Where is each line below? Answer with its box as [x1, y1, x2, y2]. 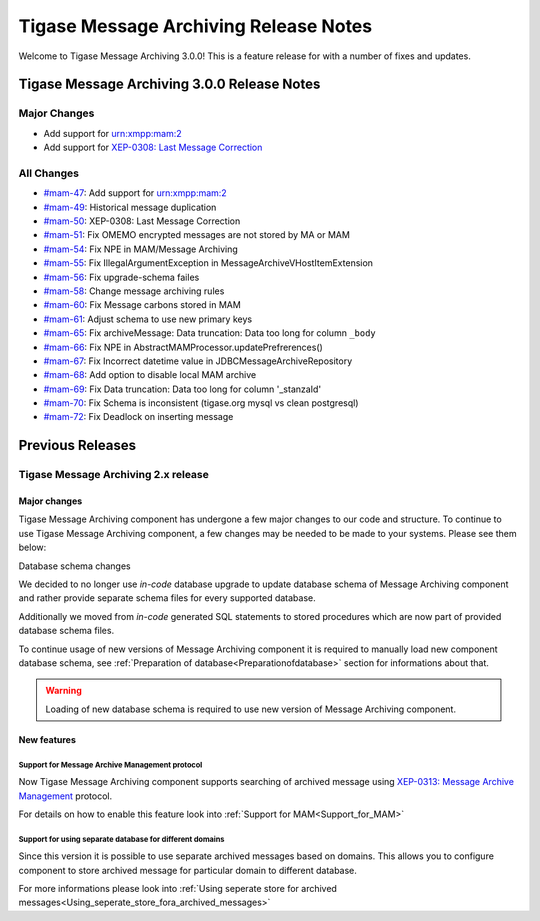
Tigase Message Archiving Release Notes [18, 15, 373, 37]
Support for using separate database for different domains [18, 834, 225, 844]
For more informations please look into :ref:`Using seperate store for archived [18, 883, 337, 895]
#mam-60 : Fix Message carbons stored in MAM [43, 299, 242, 311]
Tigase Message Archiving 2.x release [18, 468, 209, 482]
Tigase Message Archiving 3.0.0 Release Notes [18, 76, 321, 93]
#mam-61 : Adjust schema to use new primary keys [43, 313, 253, 325]
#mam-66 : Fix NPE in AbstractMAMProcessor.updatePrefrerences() [43, 341, 324, 353]
